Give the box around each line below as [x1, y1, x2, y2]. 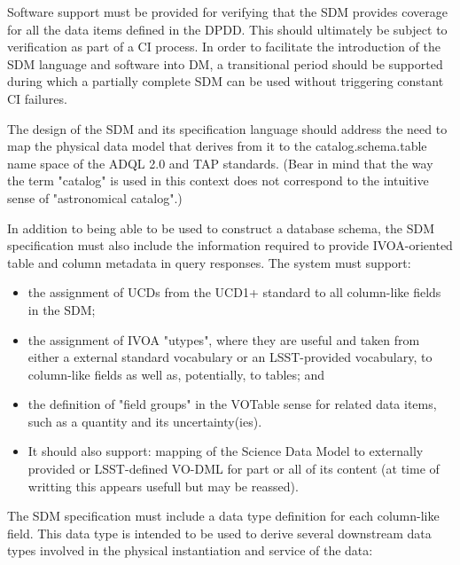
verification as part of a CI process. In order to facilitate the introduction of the [7, 37, 441, 56]
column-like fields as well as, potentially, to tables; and [27, 365, 325, 383]
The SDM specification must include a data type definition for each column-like [7, 506, 440, 525]
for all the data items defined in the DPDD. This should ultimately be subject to [7, 20, 448, 38]
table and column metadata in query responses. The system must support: [7, 253, 411, 271]
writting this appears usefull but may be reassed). [27, 476, 299, 495]
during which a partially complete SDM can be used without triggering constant [7, 72, 444, 90]
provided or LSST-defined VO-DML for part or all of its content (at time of [27, 459, 440, 478]
